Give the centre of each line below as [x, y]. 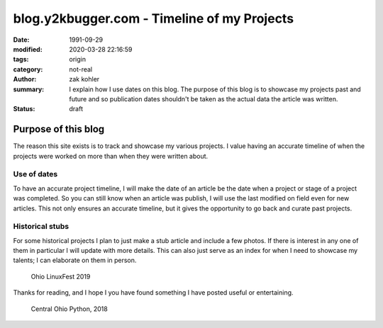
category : [28, 69]
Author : [25, 79]
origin [78, 60]
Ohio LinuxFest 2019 [61, 276]
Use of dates [35, 174]
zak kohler [84, 79]
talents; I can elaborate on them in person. [75, 260]
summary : [29, 89]
